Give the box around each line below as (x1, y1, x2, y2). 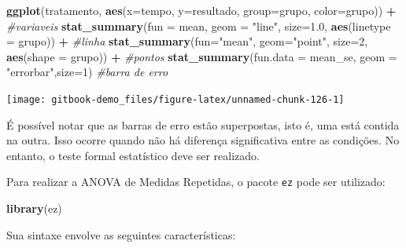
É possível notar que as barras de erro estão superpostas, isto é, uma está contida (6, 116, 400, 133)
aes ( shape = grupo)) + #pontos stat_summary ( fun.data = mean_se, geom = (6, 48, 397, 64)
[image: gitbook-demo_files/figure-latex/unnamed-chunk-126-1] (6, 93, 345, 105)
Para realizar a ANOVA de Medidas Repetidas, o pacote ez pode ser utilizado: (6, 173, 386, 190)
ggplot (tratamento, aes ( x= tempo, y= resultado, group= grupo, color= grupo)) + (6, 2, 397, 18)
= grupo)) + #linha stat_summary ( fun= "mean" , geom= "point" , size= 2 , (6, 33, 368, 49)
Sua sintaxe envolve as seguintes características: (6, 226, 236, 243)
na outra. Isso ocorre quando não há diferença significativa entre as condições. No (6, 132, 400, 148)
